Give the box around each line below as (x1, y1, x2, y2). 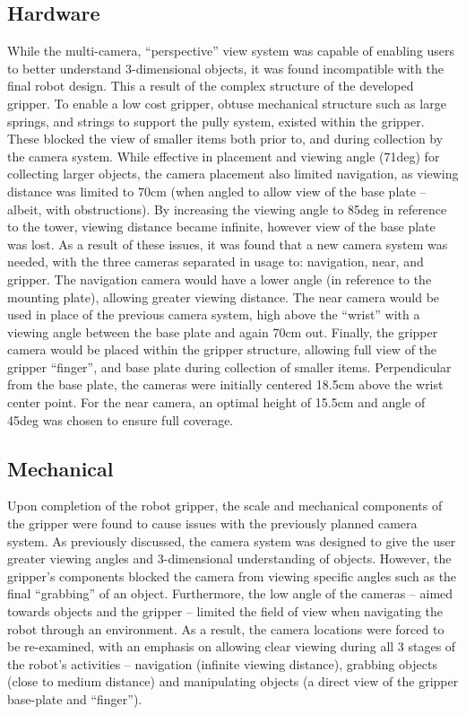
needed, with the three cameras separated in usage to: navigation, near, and (7, 252, 424, 271)
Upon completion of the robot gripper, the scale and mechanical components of (7, 496, 443, 515)
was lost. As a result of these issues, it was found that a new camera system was (7, 234, 448, 253)
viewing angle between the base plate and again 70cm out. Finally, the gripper (7, 322, 438, 341)
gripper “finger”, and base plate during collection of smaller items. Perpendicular (7, 357, 452, 376)
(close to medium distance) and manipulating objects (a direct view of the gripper (7, 672, 459, 691)
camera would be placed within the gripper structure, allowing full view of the (7, 340, 437, 359)
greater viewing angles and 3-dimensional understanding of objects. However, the (7, 549, 452, 568)
